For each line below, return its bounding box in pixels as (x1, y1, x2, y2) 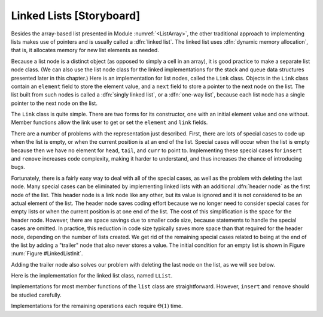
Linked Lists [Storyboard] (11, 9, 141, 22)
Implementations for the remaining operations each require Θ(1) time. (11, 303, 183, 310)
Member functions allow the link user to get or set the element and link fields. (11, 119, 208, 126)
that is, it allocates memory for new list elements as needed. (11, 47, 160, 54)
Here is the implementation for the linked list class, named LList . (11, 272, 173, 279)
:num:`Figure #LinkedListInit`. (11, 250, 83, 257)
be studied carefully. (11, 291, 62, 298)
